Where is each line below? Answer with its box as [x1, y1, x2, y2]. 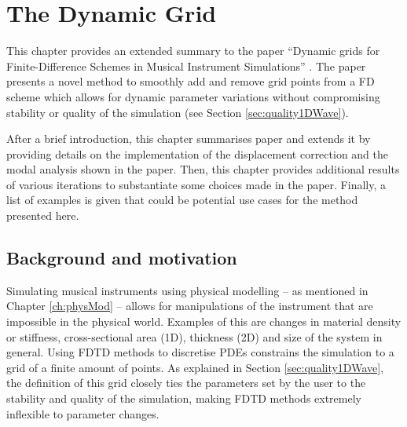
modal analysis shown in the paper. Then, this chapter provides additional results [6, 161, 400, 177]
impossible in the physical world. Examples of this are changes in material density [6, 313, 401, 330]
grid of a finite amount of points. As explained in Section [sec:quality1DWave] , [6, 359, 384, 375]
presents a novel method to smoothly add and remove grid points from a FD [6, 73, 375, 89]
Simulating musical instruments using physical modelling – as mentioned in [6, 282, 368, 298]
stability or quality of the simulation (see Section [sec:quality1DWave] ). [6, 104, 349, 120]
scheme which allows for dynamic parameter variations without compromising [6, 88, 380, 104]
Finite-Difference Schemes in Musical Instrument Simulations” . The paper [6, 57, 366, 74]
